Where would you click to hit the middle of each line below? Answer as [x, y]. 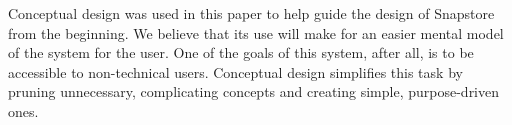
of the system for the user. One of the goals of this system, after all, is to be [241, 52]
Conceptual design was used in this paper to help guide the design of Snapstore [251, 13]
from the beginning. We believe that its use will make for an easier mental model [256, 32]
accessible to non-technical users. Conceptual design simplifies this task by [235, 71]
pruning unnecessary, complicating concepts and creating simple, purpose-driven [254, 91]
